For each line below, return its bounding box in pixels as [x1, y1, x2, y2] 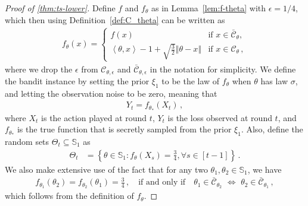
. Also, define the [241, 123, 303, 135]
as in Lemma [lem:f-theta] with [151, 2, 266, 14]
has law [260, 75, 288, 87]
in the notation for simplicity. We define [150, 62, 296, 75]
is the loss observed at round [167, 111, 272, 123]
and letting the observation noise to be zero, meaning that [5, 87, 217, 99]
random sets [5, 135, 49, 147]
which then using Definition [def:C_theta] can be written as [5, 13, 225, 26]
